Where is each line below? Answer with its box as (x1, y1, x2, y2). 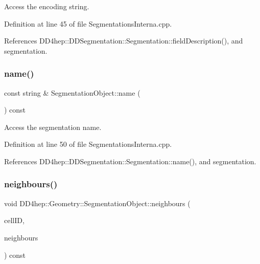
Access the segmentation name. (4, 121, 102, 132)
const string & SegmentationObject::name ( (4, 87, 140, 98)
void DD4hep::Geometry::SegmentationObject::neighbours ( (4, 197, 191, 208)
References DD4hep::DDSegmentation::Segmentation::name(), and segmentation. (4, 156, 256, 166)
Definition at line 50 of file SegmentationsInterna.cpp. (4, 139, 172, 149)
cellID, (4, 215, 25, 226)
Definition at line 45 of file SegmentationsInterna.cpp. (4, 18, 172, 29)
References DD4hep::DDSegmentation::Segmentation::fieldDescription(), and (4, 35, 243, 46)
